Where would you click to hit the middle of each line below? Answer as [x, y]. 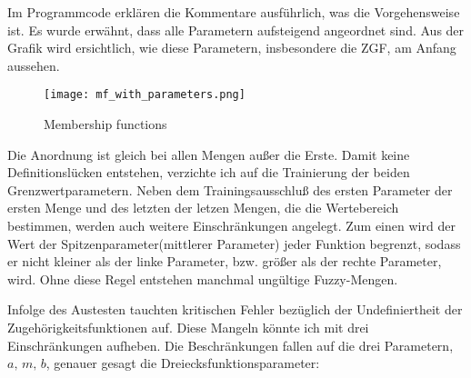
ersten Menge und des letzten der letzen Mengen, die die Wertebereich [203, 208]
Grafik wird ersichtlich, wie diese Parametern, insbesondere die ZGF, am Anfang [232, 48]
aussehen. [34, 65]
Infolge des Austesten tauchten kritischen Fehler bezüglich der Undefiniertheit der [235, 309]
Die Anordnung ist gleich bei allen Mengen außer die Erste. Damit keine [209, 154]
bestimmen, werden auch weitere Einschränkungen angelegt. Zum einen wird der [231, 225]
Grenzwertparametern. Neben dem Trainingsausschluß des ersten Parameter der [230, 189]
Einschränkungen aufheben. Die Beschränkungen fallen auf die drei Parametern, [230, 345]
